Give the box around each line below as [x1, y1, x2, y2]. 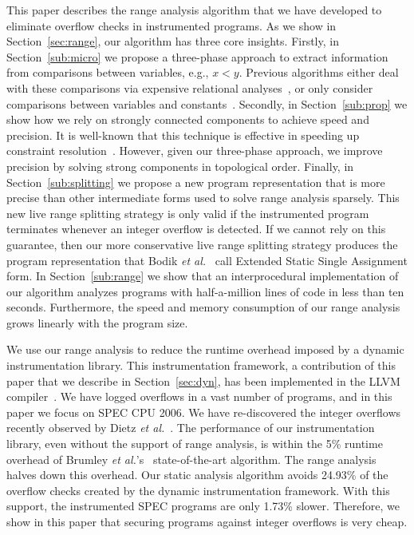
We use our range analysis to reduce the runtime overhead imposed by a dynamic [6, 341, 404, 358]
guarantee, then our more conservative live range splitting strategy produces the [6, 236, 398, 252]
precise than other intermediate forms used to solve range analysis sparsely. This [6, 189, 400, 206]
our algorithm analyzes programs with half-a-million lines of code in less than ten [6, 283, 404, 299]
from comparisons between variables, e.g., [6, 64, 209, 81]
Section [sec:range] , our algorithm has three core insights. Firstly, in [6, 33, 339, 50]
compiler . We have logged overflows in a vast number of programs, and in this [6, 388, 392, 405]
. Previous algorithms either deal [239, 64, 399, 81]
